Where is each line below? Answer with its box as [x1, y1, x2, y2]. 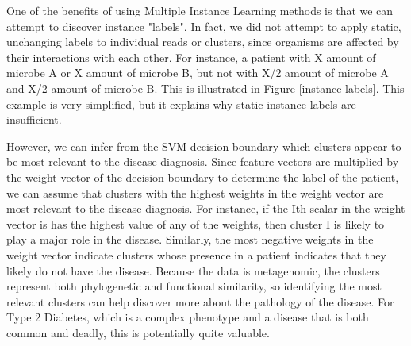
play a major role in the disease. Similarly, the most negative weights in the [6, 231, 374, 248]
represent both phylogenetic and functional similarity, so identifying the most [6, 278, 382, 294]
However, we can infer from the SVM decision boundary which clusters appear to [6, 137, 401, 154]
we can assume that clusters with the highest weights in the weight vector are [6, 184, 384, 201]
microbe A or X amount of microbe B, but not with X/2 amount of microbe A [6, 64, 389, 81]
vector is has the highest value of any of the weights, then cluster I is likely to [6, 215, 385, 232]
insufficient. [6, 111, 62, 128]
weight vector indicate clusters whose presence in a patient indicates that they [6, 246, 386, 263]
